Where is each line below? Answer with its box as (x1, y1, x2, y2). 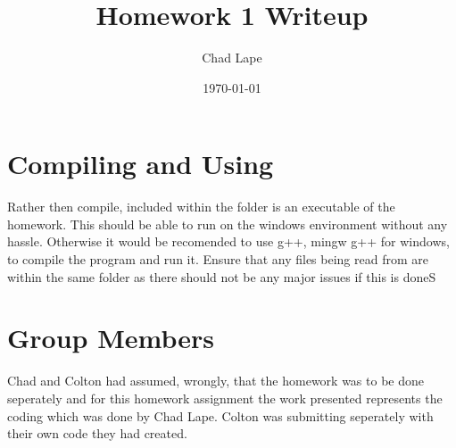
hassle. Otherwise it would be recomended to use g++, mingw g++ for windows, (7, 232, 450, 251)
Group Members (7, 319, 214, 356)
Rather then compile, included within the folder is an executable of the (7, 197, 395, 216)
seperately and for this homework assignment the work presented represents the (7, 388, 443, 407)
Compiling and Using (7, 145, 274, 182)
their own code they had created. (7, 424, 187, 443)
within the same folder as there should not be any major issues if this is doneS (7, 267, 436, 286)
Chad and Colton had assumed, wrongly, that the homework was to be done (7, 371, 424, 390)
